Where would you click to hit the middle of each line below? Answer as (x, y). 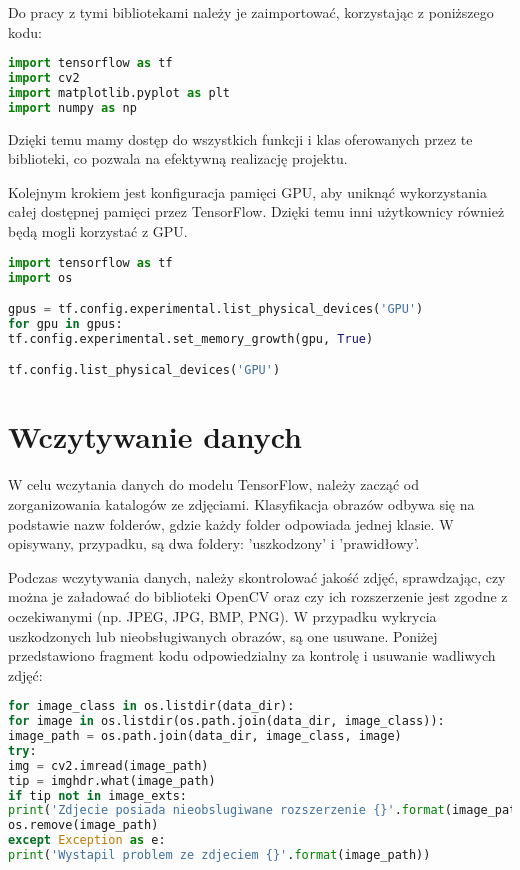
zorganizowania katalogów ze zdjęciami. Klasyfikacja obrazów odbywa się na (241, 503)
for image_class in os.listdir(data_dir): (151, 706)
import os (40, 277)
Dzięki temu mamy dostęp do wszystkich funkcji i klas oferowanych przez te (240, 138)
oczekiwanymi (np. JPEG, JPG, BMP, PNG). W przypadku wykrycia (222, 615)
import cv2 (44, 78)
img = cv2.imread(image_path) (108, 765)
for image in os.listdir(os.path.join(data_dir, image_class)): (226, 721)
